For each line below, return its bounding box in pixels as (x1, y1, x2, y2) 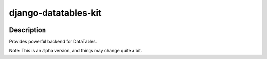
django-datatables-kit (9, 7, 102, 18)
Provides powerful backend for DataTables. (9, 39, 97, 45)
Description (9, 26, 46, 34)
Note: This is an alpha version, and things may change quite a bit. (9, 48, 142, 54)
